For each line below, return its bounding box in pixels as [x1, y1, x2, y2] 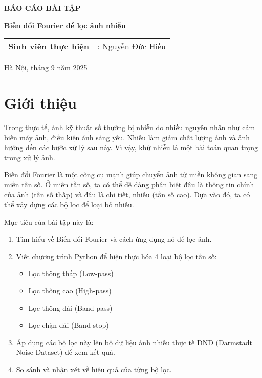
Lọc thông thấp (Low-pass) [28, 268, 114, 279]
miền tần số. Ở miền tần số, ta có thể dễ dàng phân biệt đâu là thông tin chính [4, 179, 254, 190]
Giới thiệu [4, 92, 77, 113]
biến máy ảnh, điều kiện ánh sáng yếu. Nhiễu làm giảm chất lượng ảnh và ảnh [4, 132, 250, 142]
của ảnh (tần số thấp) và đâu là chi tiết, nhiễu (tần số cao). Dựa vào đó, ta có [4, 189, 250, 200]
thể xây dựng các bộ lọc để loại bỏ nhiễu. [4, 199, 134, 210]
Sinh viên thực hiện [8, 40, 89, 52]
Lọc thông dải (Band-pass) [28, 302, 113, 313]
